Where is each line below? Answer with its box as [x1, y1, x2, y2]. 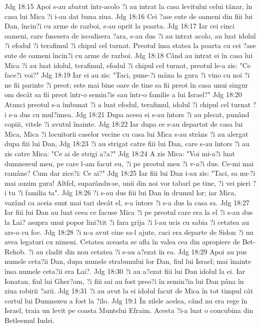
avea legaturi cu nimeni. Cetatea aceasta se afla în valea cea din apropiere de [4, 236, 240, 247]
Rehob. [4, 246, 26, 256]
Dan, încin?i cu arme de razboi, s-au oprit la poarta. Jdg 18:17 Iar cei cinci [4, 21, 234, 31]
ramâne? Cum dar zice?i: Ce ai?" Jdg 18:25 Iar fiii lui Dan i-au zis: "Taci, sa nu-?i [4, 168, 255, 178]
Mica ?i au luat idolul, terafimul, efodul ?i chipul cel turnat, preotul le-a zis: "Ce [4, 60, 250, 70]
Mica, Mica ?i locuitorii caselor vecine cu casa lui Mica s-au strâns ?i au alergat [4, 128, 248, 139]
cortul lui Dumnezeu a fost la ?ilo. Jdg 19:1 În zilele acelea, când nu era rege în [4, 295, 247, 305]
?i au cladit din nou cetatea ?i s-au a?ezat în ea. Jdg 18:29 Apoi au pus [28, 246, 247, 256]
